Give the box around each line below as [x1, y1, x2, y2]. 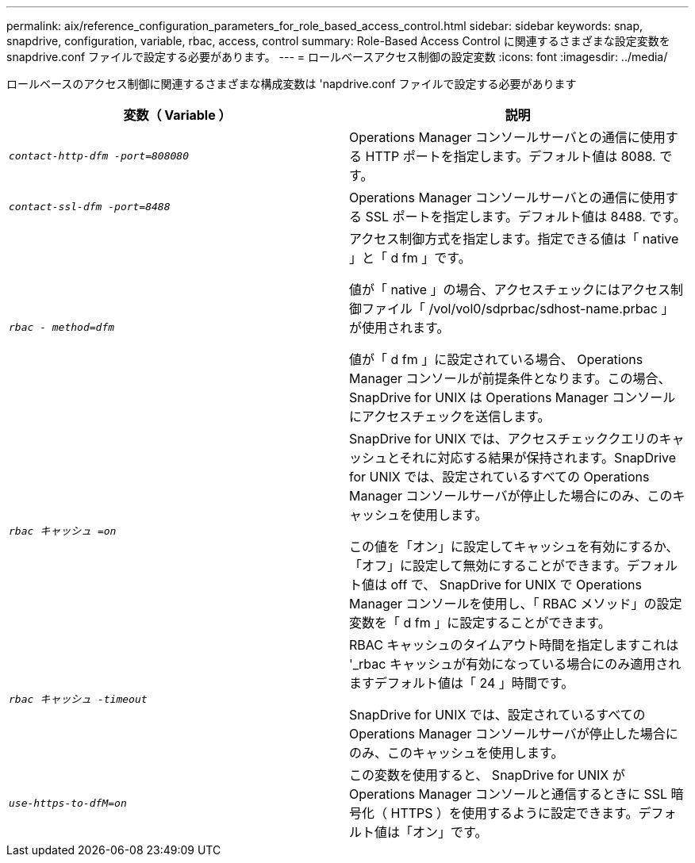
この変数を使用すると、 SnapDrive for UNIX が [349, 767, 625, 783]
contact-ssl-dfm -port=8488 [9, 200, 171, 213]
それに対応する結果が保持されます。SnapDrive [399, 450, 677, 466]
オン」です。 [413, 824, 488, 840]
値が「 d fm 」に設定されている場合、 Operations [349, 351, 643, 367]
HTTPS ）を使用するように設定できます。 [390, 805, 639, 821]
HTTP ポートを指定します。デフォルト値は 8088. [365, 148, 656, 164]
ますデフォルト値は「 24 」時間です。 [349, 675, 574, 691]
